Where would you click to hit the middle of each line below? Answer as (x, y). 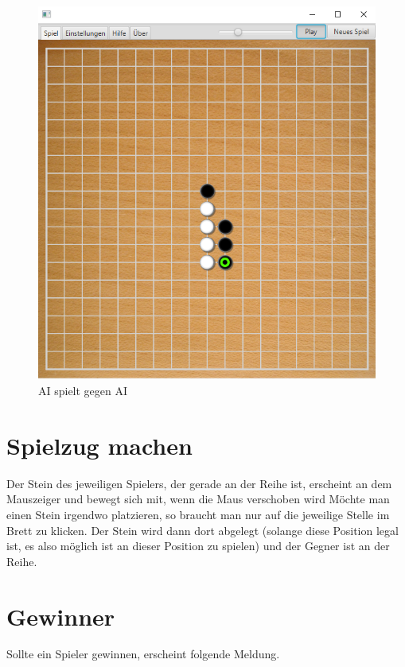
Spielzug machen (99, 445)
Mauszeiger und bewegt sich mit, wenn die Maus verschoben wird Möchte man (198, 499)
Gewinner (61, 616)
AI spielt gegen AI (83, 391)
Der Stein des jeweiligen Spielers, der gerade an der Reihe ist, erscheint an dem (199, 483)
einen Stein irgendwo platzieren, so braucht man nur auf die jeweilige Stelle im (198, 514)
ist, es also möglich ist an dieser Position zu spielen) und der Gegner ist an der (198, 546)
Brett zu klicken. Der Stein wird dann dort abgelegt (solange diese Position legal (202, 530)
